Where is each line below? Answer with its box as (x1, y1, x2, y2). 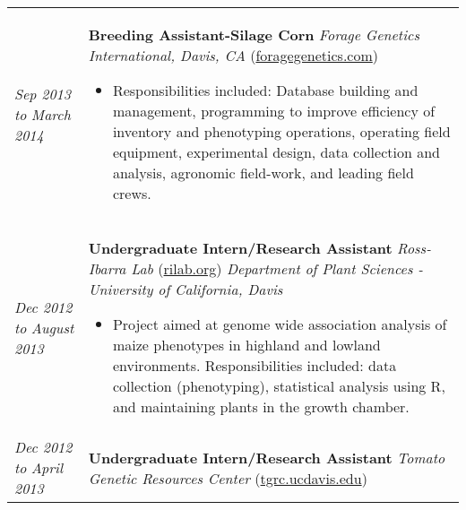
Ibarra (88, 258, 126, 279)
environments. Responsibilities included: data (112, 355, 397, 376)
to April (14, 457, 64, 478)
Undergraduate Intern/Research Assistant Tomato (88, 446, 445, 468)
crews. (112, 183, 151, 203)
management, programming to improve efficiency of (112, 100, 436, 121)
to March (14, 103, 71, 125)
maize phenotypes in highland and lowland (112, 334, 381, 355)
